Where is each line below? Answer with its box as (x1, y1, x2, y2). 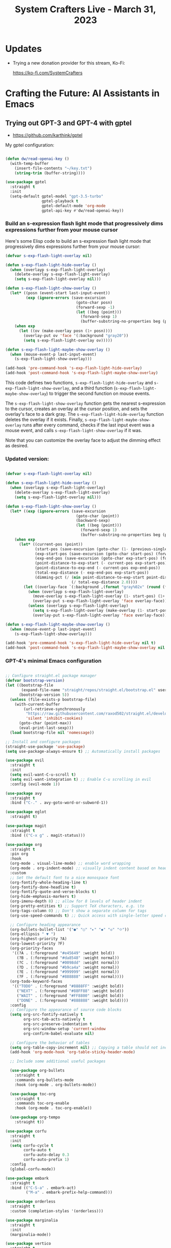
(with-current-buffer (14, 701, 60, 707)
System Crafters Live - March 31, (15, 4, 156, 15)
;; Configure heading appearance (10, 922, 81, 927)
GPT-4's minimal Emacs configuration (5, 658, 102, 665)
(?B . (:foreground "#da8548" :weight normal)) (16, 955, 120, 960)
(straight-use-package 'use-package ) (5, 744, 85, 749)
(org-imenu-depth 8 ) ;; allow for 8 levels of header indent (10, 899, 142, 904)
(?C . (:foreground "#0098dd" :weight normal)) (16, 960, 120, 965)
